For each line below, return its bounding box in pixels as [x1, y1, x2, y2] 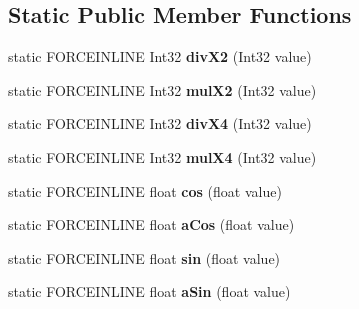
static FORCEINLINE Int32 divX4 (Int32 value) [8, 113, 312, 134]
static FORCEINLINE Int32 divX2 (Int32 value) [8, 46, 312, 67]
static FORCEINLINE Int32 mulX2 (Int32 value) [8, 79, 317, 100]
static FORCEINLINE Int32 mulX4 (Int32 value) [8, 146, 317, 167]
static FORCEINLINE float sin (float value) [8, 247, 281, 268]
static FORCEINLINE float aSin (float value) [8, 281, 291, 302]
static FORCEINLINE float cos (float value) [8, 180, 282, 201]
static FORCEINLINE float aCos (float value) [8, 214, 295, 235]
